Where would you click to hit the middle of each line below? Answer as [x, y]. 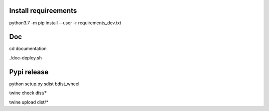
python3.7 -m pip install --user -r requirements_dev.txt [65, 23]
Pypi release [29, 72]
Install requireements [43, 11]
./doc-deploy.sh [26, 57]
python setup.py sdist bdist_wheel [44, 84]
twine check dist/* [28, 93]
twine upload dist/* [29, 102]
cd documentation [28, 49]
